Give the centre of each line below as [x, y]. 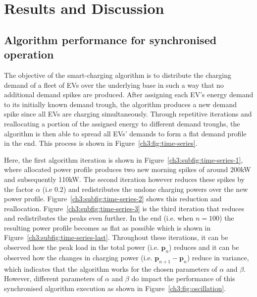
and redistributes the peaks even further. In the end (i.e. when [99, 218]
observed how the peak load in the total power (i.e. [81, 247]
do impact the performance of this [183, 278]
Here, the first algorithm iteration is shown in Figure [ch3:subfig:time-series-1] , [124, 159]
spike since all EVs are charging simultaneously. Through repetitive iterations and [128, 114]
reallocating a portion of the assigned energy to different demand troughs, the [122, 123]
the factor [19, 189]
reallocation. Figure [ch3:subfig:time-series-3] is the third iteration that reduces [124, 208]
